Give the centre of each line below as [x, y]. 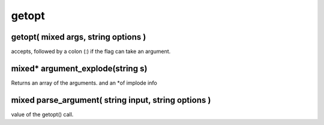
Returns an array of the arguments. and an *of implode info [84, 83]
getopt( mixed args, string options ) [79, 37]
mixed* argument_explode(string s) [79, 68]
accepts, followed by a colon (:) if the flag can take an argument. [91, 52]
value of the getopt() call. [42, 114]
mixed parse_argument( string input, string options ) [111, 100]
